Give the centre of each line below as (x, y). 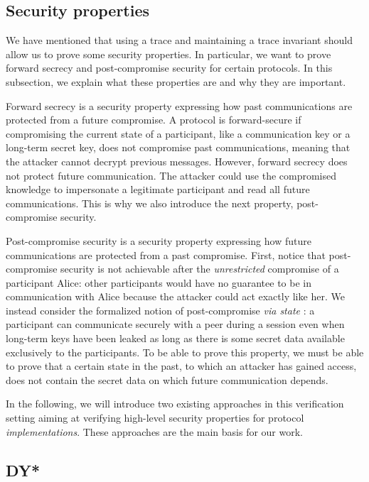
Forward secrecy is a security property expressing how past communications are (179, 105)
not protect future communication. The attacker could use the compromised (171, 175)
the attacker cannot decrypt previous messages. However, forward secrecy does (177, 161)
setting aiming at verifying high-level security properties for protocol (155, 418)
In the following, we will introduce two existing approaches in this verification (175, 404)
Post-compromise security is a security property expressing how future (159, 240)
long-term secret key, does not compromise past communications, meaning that (178, 147)
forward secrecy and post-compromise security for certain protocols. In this (169, 68)
